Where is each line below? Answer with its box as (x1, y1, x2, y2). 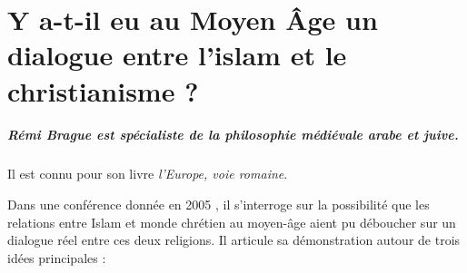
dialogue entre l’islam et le (7, 36, 347, 73)
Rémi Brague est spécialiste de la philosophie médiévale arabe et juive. (7, 125, 459, 144)
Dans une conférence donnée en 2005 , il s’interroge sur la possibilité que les (7, 194, 430, 213)
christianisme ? (7, 72, 199, 109)
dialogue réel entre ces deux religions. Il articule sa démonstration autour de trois (7, 230, 461, 249)
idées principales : (7, 248, 106, 267)
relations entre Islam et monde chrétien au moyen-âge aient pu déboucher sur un (7, 212, 456, 231)
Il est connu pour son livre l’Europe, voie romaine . (7, 164, 288, 183)
